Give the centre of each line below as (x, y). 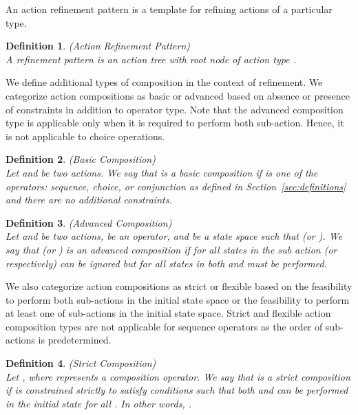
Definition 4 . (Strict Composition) (81, 363)
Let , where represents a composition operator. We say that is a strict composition (178, 376)
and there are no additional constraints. (89, 200)
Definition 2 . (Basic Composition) (81, 159)
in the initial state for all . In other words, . (99, 403)
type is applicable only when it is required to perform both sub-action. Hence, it (175, 123)
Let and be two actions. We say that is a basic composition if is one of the (162, 172)
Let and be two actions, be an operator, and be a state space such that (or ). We (174, 236)
